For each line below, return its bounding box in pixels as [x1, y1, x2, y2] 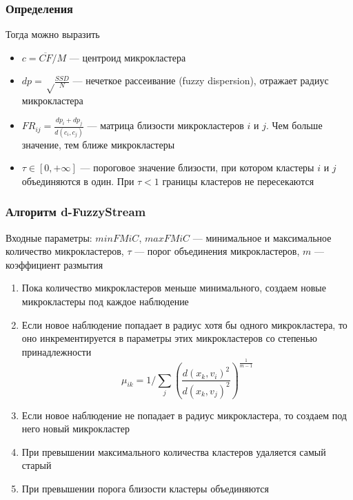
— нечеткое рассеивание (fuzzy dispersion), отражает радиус [72, 73, 329, 88]
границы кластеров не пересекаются [162, 173, 314, 188]
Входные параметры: [6, 230, 92, 244]
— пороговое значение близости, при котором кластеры [80, 160, 314, 175]
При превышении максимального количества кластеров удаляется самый [21, 444, 326, 459]
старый [21, 458, 52, 472]
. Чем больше [265, 118, 323, 133]
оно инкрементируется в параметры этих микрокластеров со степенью [21, 331, 317, 345]
